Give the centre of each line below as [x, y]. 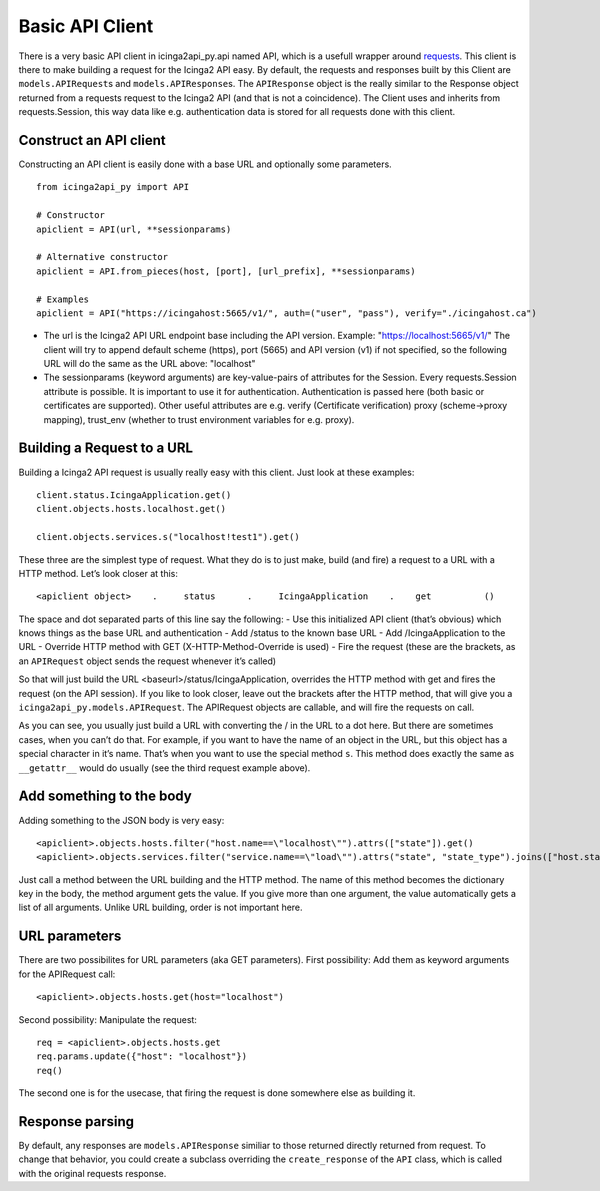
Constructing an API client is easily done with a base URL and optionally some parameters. [205, 164]
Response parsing [76, 1121]
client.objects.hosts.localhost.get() [131, 509]
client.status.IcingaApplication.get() [134, 494]
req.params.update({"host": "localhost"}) [142, 1056]
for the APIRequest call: [67, 974]
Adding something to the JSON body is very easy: [121, 820]
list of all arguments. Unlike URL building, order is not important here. [161, 907]
